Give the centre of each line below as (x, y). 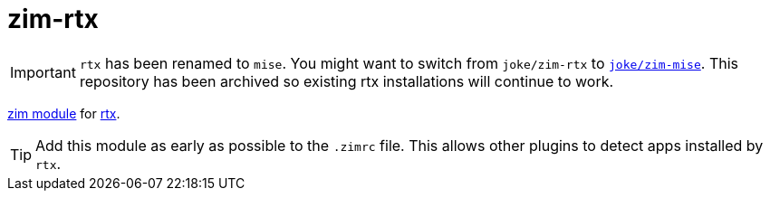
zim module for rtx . (64, 113)
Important (43, 72)
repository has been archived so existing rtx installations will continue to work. (346, 81)
